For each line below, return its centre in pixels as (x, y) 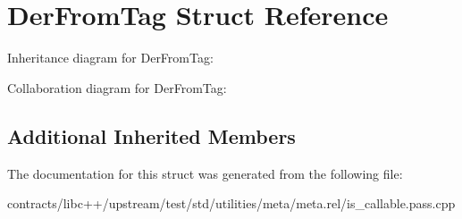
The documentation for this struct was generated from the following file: (205, 173)
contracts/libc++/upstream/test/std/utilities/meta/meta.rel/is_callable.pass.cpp (231, 203)
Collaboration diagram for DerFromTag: (117, 87)
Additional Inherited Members (151, 135)
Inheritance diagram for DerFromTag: (110, 58)
